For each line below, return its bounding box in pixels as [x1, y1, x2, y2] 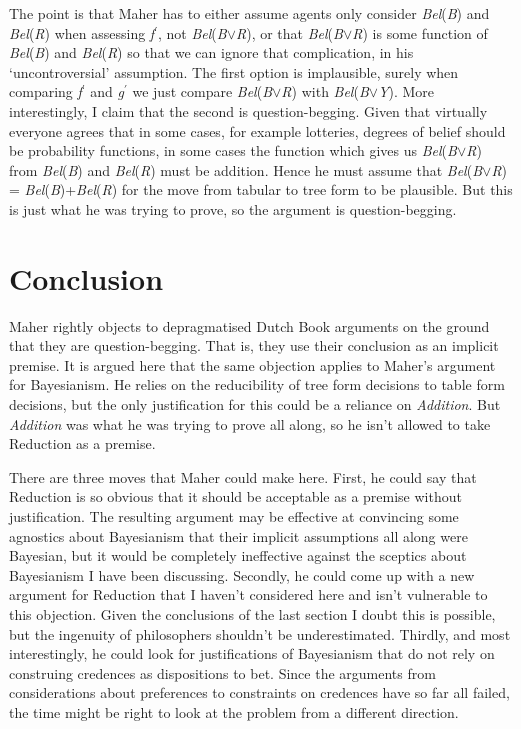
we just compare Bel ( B [132, 81, 273, 102]
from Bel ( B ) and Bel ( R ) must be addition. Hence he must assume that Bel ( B [9, 159, 483, 180]
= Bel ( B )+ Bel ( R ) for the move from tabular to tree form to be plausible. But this [9, 179, 513, 200]
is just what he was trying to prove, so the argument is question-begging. [9, 198, 457, 219]
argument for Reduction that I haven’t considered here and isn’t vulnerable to [9, 584, 488, 605]
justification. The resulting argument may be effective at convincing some [9, 506, 459, 526]
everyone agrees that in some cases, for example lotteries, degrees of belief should [9, 120, 506, 141]
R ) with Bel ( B [281, 81, 369, 102]
